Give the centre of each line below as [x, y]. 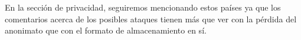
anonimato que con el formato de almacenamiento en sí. [106, 30]
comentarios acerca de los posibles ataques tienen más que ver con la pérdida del [151, 19]
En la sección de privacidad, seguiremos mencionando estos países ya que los [143, 7]
